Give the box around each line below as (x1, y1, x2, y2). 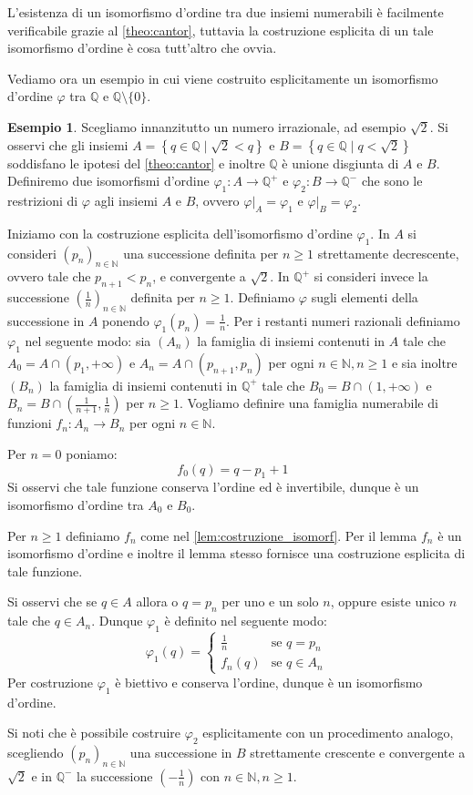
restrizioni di (7, 190, 78, 209)
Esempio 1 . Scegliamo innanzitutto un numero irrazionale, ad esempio (7, 117, 406, 136)
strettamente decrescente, (317, 243, 459, 262)
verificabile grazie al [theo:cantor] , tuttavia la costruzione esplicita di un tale (7, 20, 434, 39)
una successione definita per (123, 243, 279, 262)
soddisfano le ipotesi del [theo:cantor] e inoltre (7, 153, 265, 172)
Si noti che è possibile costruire (7, 723, 181, 742)
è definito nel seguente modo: (164, 611, 327, 630)
